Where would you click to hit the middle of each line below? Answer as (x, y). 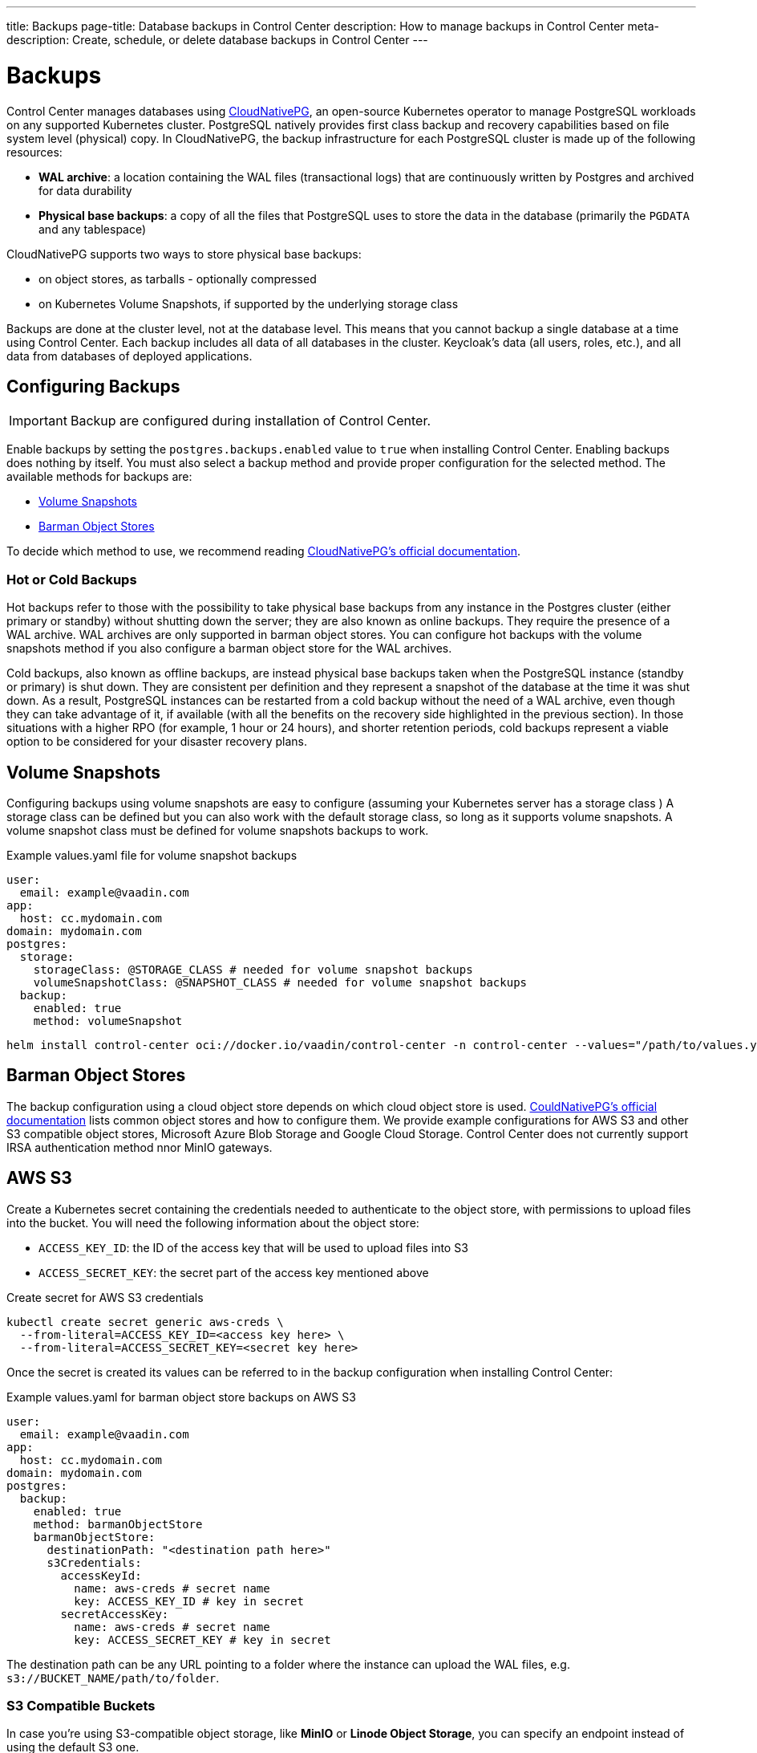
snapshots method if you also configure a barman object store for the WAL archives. (229, 649)
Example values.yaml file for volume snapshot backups (152, 855)
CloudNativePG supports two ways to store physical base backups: (184, 254)
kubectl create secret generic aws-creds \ (145, 1322)
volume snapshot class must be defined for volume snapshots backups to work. (218, 830)
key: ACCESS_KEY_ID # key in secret (189, 1601)
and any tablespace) (93, 229)
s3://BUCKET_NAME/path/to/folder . (113, 1678)
